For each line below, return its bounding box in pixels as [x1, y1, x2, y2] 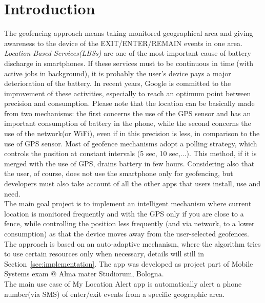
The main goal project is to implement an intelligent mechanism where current [4, 198, 252, 209]
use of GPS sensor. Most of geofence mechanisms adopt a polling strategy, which [4, 138, 257, 148]
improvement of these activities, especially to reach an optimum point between [4, 88, 251, 98]
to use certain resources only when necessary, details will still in [4, 248, 204, 259]
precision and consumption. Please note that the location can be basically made [4, 98, 255, 109]
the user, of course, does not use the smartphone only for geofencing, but [4, 168, 233, 179]
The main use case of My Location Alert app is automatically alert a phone [4, 278, 242, 289]
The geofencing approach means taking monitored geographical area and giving [4, 28, 253, 38]
